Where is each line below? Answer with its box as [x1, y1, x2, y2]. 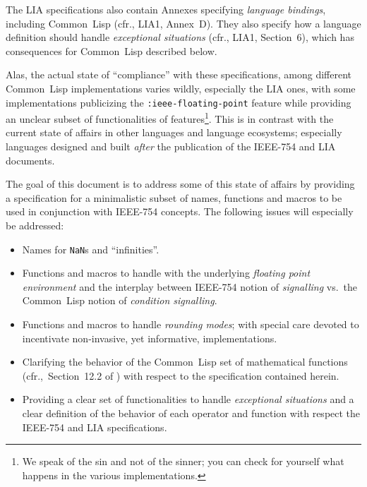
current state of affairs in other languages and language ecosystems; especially [6, 125, 342, 140]
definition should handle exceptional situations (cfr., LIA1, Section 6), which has [6, 30, 354, 44]
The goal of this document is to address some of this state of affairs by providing [6, 176, 355, 191]
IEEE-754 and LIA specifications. [22, 419, 167, 434]
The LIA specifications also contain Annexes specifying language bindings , [6, 2, 326, 16]
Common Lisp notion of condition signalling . [22, 293, 217, 308]
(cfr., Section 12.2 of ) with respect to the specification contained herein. [22, 368, 339, 383]
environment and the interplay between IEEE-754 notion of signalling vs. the [22, 279, 358, 294]
